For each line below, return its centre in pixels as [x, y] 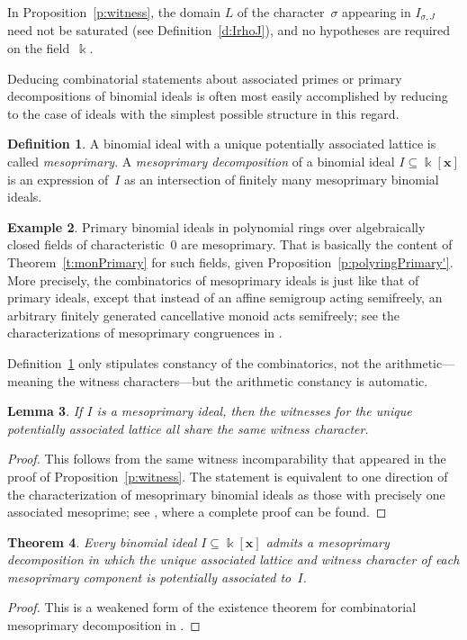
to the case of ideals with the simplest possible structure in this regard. [203, 113]
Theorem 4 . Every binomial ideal [102, 541]
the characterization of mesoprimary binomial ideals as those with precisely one [226, 494]
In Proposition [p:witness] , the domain [114, 12]
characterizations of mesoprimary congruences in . [145, 333]
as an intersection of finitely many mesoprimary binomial [282, 179]
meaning [31, 380]
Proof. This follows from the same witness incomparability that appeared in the [227, 459]
